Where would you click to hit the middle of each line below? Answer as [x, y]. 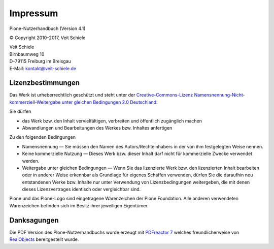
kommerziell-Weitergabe [35, 102]
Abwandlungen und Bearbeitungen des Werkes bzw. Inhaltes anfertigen [97, 128]
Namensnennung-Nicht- [220, 95]
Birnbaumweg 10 [27, 54]
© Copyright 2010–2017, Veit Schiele [47, 38]
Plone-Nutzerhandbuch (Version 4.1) [47, 28]
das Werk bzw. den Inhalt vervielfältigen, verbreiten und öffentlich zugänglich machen [112, 121]
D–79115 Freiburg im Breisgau [40, 61]
